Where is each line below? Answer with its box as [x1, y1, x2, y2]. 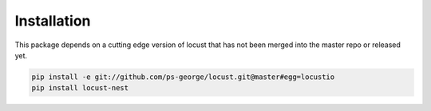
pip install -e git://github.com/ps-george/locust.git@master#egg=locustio [31, 72, 335, 81]
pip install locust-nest [31, 84, 129, 93]
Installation [14, 12, 91, 30]
